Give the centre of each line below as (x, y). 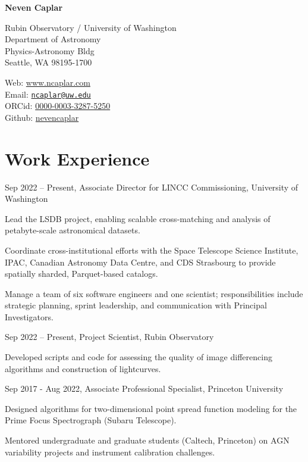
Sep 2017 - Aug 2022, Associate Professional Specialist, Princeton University (144, 388)
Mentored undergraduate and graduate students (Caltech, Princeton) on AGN (147, 440)
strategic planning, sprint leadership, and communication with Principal (136, 305)
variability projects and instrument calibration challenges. (110, 452)
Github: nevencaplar (42, 117)
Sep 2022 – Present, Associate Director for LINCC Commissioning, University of (152, 187)
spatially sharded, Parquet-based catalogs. (81, 274)
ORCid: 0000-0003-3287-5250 (58, 106)
